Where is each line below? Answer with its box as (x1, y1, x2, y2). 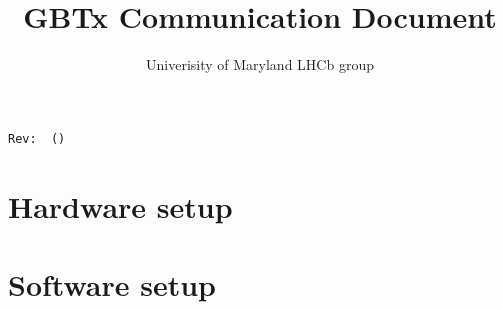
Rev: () (8, 131, 66, 146)
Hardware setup (8, 185, 233, 226)
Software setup (8, 263, 216, 304)
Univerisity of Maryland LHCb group (146, 54, 374, 75)
